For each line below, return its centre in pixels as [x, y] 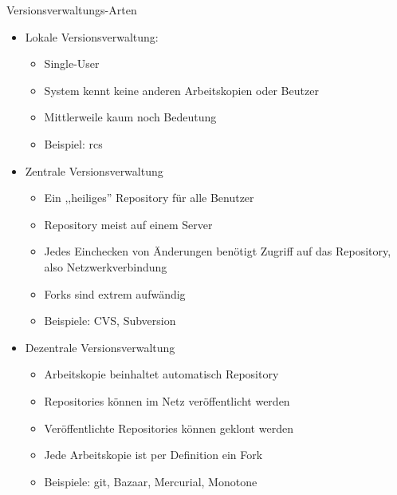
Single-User [72, 63]
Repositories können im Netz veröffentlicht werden [167, 400]
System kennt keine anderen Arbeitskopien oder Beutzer [181, 90]
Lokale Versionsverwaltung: [92, 36]
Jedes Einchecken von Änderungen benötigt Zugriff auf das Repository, [218, 251]
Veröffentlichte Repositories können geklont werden [169, 428]
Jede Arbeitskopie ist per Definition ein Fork [153, 455]
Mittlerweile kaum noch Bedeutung [130, 117]
